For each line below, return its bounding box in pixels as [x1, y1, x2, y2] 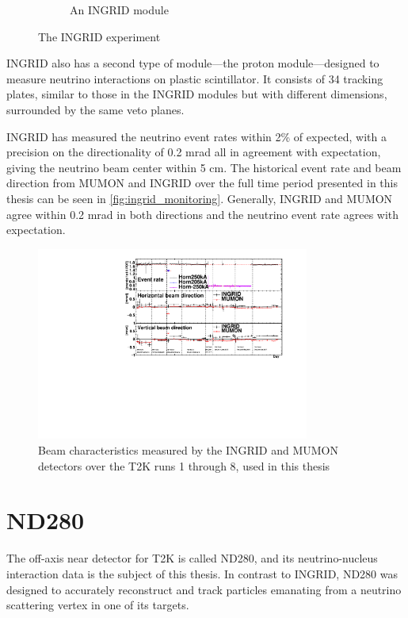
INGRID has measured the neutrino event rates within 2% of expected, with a [6, 128, 387, 144]
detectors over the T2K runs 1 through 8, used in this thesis [38, 457, 330, 474]
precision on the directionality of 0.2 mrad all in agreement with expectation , [6, 144, 381, 160]
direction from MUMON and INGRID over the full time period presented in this [6, 175, 398, 191]
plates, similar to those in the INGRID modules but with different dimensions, [6, 86, 387, 102]
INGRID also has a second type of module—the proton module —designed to [6, 55, 379, 71]
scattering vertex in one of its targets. [6, 597, 189, 613]
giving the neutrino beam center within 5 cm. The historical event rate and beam [6, 159, 402, 175]
